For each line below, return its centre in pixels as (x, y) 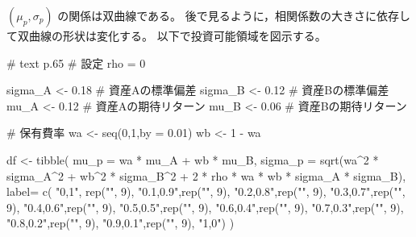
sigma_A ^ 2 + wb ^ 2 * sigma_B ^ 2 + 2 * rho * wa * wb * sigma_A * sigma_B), (206, 175)
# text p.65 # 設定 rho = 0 (76, 62)
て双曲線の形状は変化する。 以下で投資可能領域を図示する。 (166, 35)
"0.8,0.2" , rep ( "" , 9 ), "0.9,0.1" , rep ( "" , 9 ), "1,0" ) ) (121, 223)
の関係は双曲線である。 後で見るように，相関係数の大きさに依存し (234, 15)
